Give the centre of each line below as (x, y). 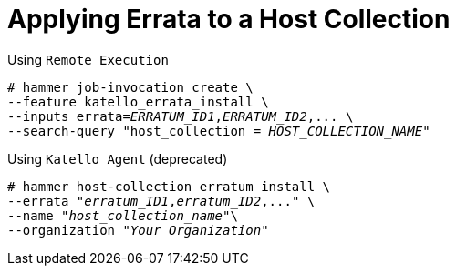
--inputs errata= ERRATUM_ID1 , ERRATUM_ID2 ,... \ (181, 116)
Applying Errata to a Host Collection (229, 19)
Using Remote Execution (88, 59)
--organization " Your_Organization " (138, 230)
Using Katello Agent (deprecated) (118, 158)
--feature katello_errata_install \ (138, 101)
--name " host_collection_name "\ (123, 215)
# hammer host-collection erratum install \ (169, 186)
